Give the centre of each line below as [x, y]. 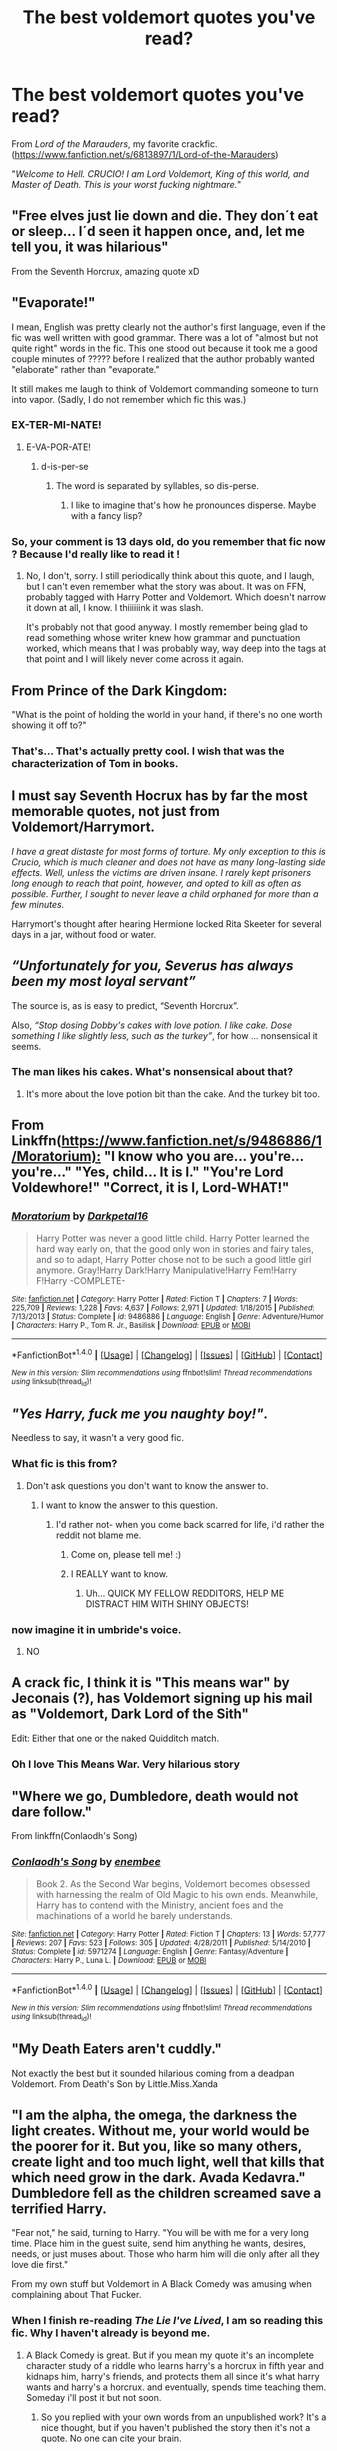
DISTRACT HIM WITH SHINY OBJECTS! [167, 1603]
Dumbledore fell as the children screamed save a [166, 2192]
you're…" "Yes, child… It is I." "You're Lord [147, 1172]
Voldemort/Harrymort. [83, 827]
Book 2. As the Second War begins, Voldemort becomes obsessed [173, 1883]
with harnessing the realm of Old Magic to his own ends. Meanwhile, [177, 1894]
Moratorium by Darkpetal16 [80, 1216]
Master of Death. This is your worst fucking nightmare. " [126, 184]
